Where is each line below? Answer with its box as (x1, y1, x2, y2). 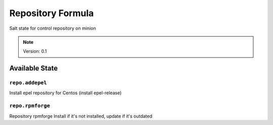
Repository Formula (9, 8, 94, 19)
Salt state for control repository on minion (9, 25, 96, 31)
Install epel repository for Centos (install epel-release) (9, 90, 122, 96)
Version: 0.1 (23, 48, 47, 54)
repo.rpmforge (9, 102, 51, 109)
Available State (9, 64, 58, 73)
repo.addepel (9, 80, 48, 86)
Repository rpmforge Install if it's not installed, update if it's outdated (9, 113, 153, 119)
